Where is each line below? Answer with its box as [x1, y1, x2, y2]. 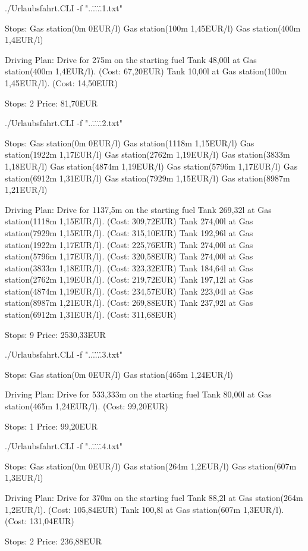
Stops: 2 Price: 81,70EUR [5, 96, 98, 109]
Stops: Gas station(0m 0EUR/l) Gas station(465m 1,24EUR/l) [5, 368, 234, 380]
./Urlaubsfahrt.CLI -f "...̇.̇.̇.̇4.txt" [5, 440, 122, 452]
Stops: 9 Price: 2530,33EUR [5, 328, 106, 340]
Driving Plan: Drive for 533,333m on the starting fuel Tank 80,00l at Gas [5, 388, 272, 400]
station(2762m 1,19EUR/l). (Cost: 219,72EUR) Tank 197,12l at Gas [5, 273, 253, 286]
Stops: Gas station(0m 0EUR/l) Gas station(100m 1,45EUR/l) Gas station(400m [5, 21, 301, 34]
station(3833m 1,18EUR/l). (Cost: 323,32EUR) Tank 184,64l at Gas [5, 261, 253, 274]
